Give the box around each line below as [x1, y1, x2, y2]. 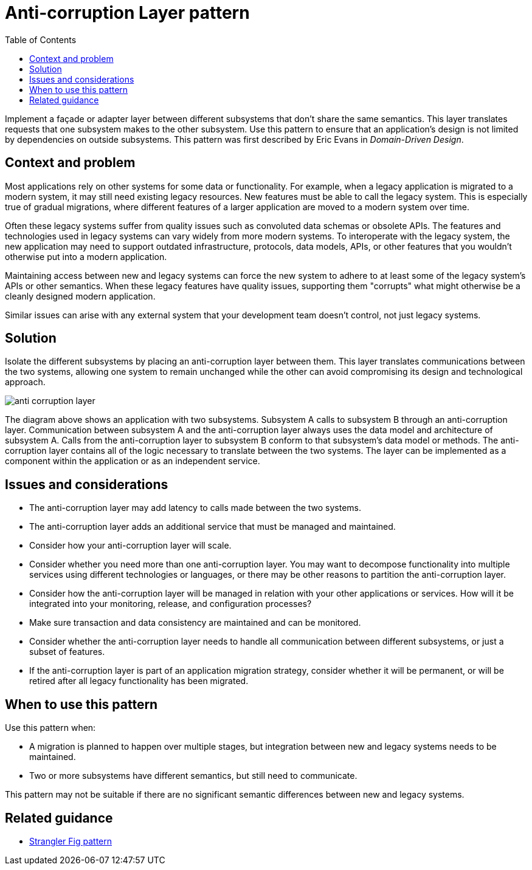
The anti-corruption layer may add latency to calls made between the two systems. [29, 502, 362, 513]
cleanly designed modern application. [5, 290, 156, 301]
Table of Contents [5, 34, 77, 45]
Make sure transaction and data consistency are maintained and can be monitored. [29, 617, 361, 628]
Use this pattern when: [5, 722, 96, 733]
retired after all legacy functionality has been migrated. [29, 676, 249, 687]
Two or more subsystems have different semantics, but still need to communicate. [29, 770, 358, 781]
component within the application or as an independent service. [5, 456, 260, 467]
